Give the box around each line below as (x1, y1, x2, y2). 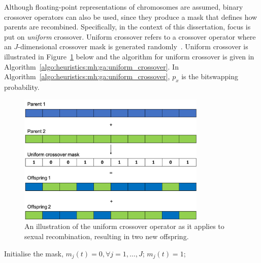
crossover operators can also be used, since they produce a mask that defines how (4, 11, 257, 22)
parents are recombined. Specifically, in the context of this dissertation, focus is (4, 21, 251, 32)
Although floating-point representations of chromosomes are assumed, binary (4, 2, 243, 12)
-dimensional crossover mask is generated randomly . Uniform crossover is (18, 41, 248, 52)
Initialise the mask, (4, 248, 63, 258)
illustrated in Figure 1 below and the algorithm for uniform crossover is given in (4, 51, 254, 61)
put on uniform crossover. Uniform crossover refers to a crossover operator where (4, 31, 256, 42)
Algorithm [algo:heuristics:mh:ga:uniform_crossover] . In (4, 61, 179, 72)
